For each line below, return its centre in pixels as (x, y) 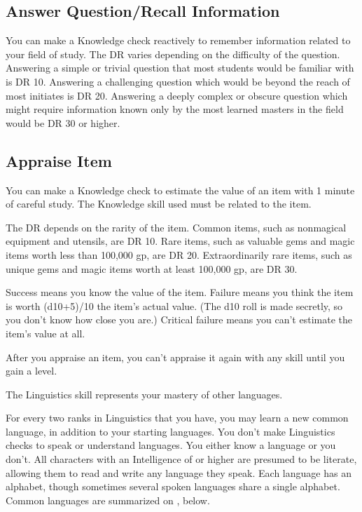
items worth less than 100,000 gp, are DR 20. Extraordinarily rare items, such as (179, 254)
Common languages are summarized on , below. (108, 500)
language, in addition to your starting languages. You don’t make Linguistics (170, 431)
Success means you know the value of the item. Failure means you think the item (180, 292)
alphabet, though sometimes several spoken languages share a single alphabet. (173, 486)
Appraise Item (59, 160)
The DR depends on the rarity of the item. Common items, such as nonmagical (176, 227)
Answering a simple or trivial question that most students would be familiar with (180, 68)
